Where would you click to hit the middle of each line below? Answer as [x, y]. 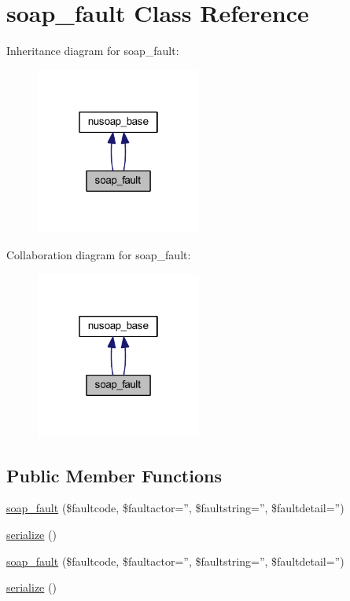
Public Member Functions [114, 475]
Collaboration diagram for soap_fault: [99, 255]
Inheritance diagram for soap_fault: [93, 51]
